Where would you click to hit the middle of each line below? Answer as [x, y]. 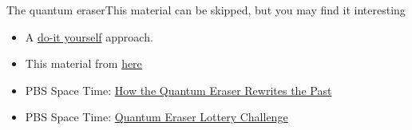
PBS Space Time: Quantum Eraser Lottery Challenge [156, 117]
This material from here [83, 63]
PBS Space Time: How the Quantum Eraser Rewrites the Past [178, 90]
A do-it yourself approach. [89, 36]
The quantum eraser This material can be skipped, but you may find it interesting [206, 10]
